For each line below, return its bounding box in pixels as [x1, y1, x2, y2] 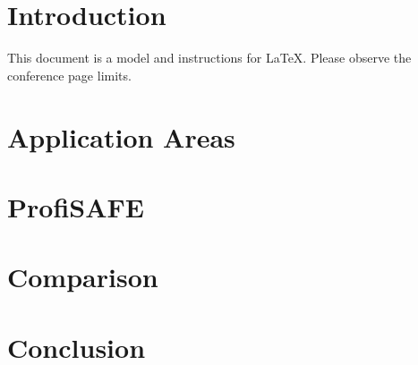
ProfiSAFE [7, 188, 144, 225]
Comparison [7, 259, 158, 295]
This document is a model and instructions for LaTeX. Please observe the [7, 48, 412, 67]
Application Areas [7, 118, 235, 155]
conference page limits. [7, 65, 132, 84]
